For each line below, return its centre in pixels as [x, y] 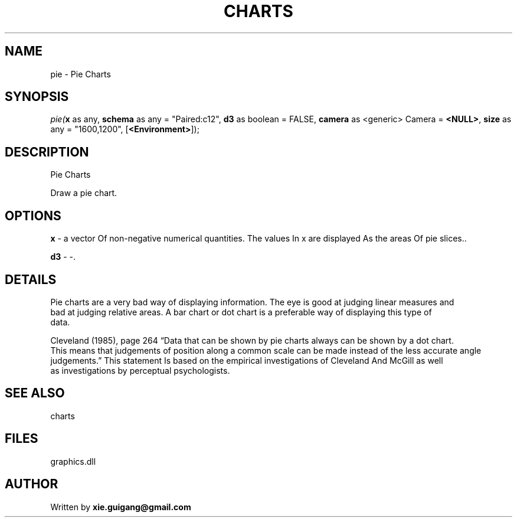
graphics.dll [73, 461]
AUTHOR [32, 484]
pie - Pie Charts [81, 74]
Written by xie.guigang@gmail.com [121, 507]
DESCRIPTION [47, 152]
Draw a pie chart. [84, 193]
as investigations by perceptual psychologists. [140, 370]
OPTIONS [33, 216]
